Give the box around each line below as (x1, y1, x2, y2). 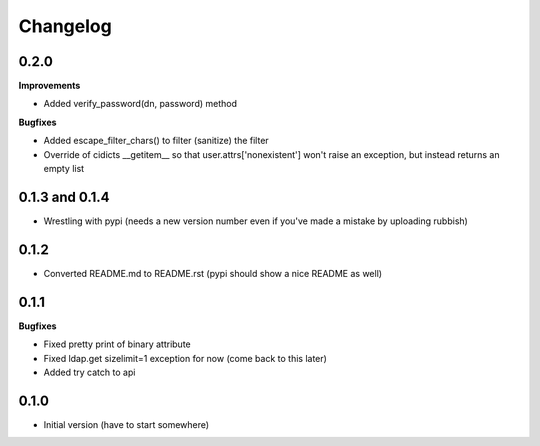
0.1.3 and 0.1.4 (18, 188, 110, 205)
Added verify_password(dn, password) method (43, 98, 238, 110)
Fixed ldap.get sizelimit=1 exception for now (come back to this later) (43, 352, 327, 364)
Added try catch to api (43, 366, 136, 378)
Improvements (18, 80, 81, 92)
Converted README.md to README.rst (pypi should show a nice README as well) (43, 267, 383, 279)
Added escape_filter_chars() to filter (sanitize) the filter (43, 135, 269, 147)
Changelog (18, 15, 112, 37)
